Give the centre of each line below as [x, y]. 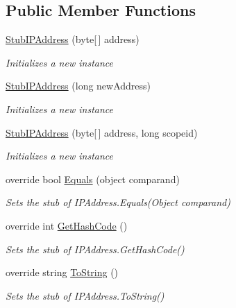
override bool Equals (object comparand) [93, 179]
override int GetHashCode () [67, 225]
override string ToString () [62, 272]
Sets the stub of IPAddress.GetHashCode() [95, 249]
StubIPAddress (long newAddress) [78, 86]
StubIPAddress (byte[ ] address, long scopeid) [102, 132]
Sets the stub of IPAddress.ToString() [85, 295]
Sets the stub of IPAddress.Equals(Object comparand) [118, 202]
